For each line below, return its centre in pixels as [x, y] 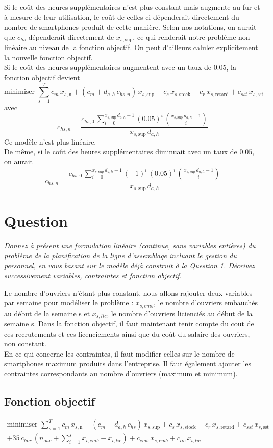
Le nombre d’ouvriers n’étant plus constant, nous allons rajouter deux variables [128, 292]
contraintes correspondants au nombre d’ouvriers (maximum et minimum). [121, 374]
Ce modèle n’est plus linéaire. [50, 141]
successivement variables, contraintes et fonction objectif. [93, 275]
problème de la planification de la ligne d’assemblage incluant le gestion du [120, 255]
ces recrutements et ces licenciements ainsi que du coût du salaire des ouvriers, [127, 333]
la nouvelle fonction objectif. [48, 57]
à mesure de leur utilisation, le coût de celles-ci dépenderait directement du [122, 17]
